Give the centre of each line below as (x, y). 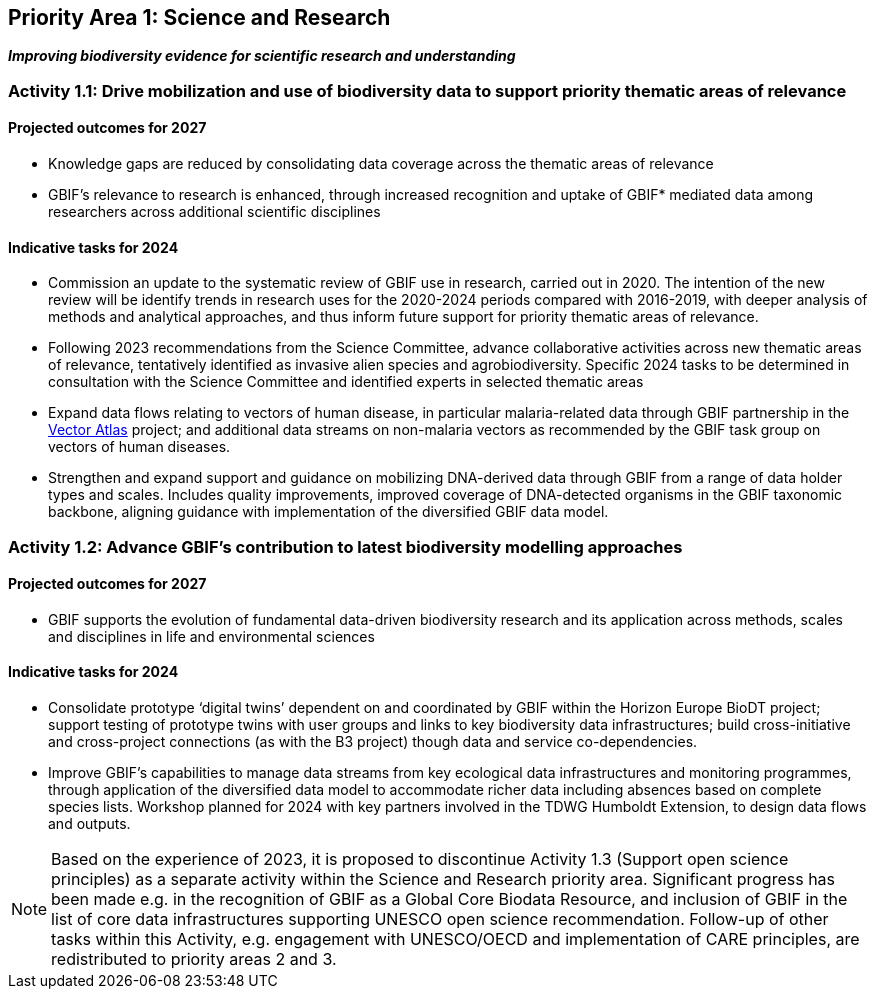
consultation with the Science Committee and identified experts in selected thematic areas (346, 382)
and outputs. (89, 824)
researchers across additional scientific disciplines (214, 212)
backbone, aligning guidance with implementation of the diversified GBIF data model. (328, 512)
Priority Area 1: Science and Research (199, 17)
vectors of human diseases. (139, 447)
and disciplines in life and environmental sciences (211, 636)
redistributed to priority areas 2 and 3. (194, 959)
